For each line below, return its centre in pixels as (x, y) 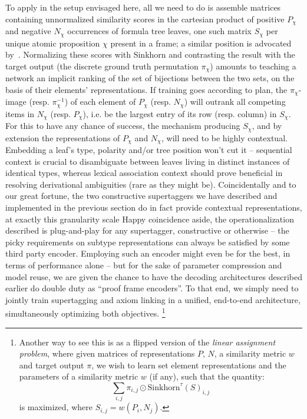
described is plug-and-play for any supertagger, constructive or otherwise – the (147, 230)
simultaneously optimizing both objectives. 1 (85, 312)
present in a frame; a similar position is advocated (201, 43)
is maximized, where (56, 407)
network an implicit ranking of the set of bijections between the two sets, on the (150, 78)
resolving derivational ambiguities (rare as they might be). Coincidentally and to (151, 184)
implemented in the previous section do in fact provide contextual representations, (154, 207)
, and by (267, 126)
